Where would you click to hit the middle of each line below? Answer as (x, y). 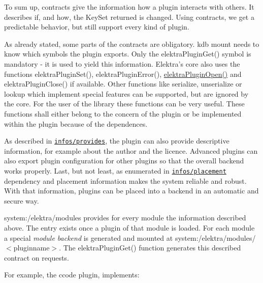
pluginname (31, 248)
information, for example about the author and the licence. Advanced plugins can (131, 150)
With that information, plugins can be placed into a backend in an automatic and (131, 191)
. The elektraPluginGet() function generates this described (150, 248)
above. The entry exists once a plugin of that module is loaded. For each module (129, 228)
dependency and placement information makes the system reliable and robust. (125, 180)
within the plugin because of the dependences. (76, 123)
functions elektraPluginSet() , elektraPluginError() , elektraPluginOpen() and (123, 74)
